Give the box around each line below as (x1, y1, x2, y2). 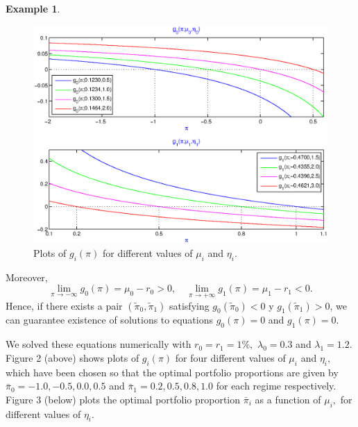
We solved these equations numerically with (6, 337, 191, 351)
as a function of (255, 392, 321, 406)
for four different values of (175, 350, 286, 365)
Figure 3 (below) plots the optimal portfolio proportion (6, 392, 241, 406)
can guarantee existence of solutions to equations (6, 312, 213, 327)
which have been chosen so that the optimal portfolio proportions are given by (6, 365, 339, 379)
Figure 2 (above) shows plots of (6, 350, 139, 365)
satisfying (169, 298, 210, 312)
